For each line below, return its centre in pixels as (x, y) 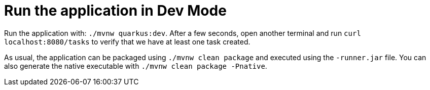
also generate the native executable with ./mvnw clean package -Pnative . (136, 66)
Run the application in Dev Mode (115, 11)
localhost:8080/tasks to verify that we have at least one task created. (127, 41)
